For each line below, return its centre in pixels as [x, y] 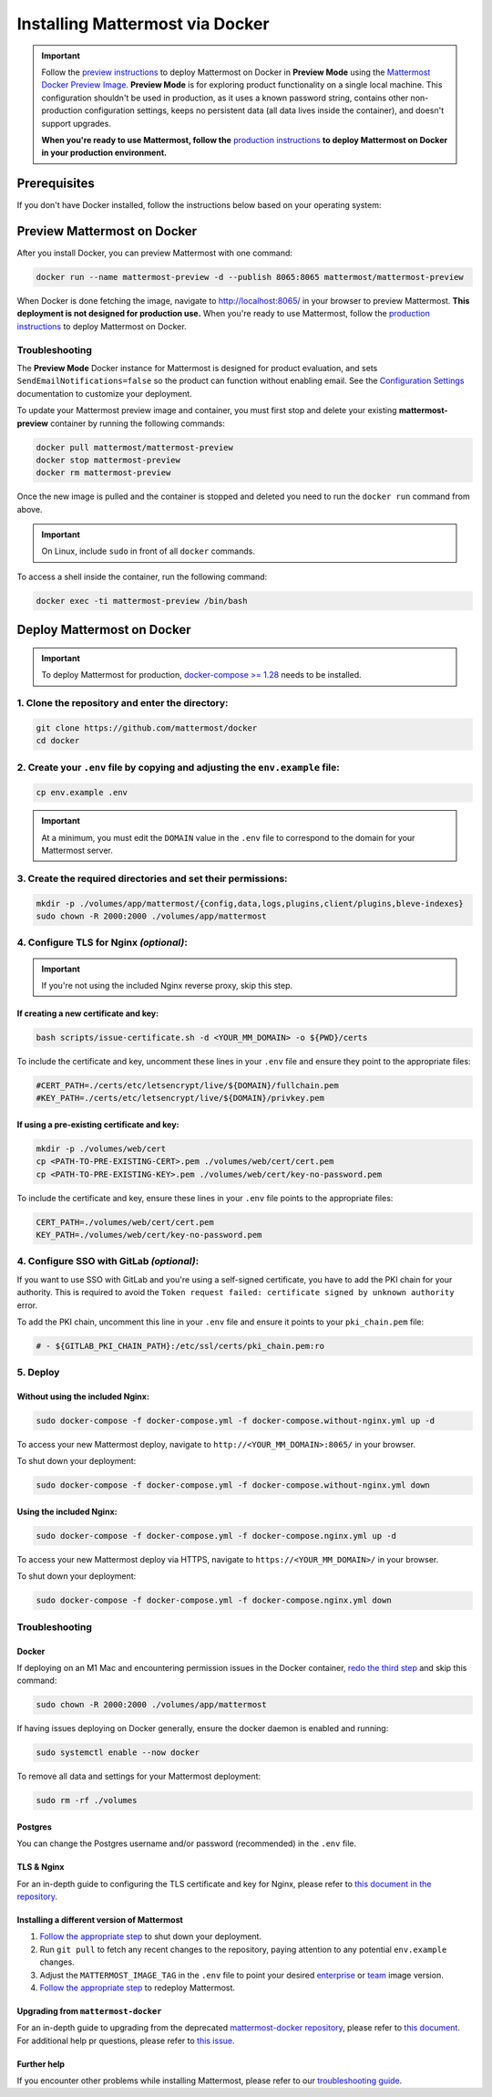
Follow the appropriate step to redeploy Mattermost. [138, 1988]
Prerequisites [56, 184]
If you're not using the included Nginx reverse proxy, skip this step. [167, 985]
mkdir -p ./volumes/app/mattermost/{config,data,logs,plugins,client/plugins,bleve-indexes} [250, 903]
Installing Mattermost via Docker [143, 24]
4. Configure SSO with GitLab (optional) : [108, 1261]
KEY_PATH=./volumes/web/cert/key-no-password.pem [149, 1235]
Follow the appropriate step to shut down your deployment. [151, 1936]
